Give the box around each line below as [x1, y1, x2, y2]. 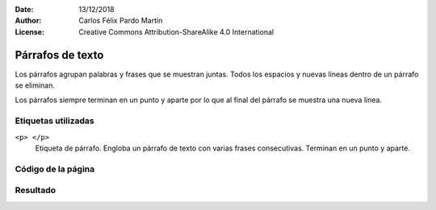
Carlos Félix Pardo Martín [78, 16, 163, 26]
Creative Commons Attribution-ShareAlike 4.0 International [78, 27, 275, 36]
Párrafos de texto [15, 48, 104, 62]
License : [15, 27, 44, 36]
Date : [15, 5, 34, 14]
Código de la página [15, 163, 95, 175]
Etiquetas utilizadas [15, 115, 94, 126]
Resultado [15, 185, 57, 196]
